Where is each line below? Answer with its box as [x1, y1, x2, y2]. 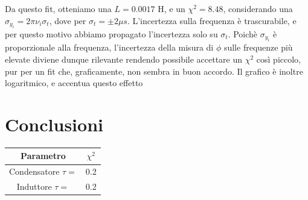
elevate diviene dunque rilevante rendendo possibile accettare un [5, 53, 243, 65]
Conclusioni [5, 111, 103, 136]
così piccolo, [256, 53, 301, 65]
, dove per [49, 14, 86, 27]
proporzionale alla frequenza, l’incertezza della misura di [5, 41, 214, 54]
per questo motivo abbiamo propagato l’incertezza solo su [5, 28, 218, 40]
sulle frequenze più [223, 41, 293, 54]
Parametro [21, 149, 66, 162]
